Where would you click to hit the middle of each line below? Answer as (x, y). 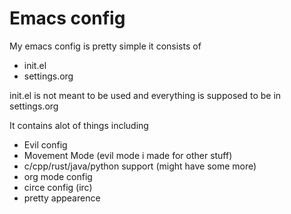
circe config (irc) (58, 187)
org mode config (58, 176)
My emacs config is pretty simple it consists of (105, 46)
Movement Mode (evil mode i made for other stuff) (128, 155)
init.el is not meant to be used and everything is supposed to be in (145, 95)
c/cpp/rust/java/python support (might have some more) (140, 166)
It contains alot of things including (79, 125)
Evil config (45, 144)
